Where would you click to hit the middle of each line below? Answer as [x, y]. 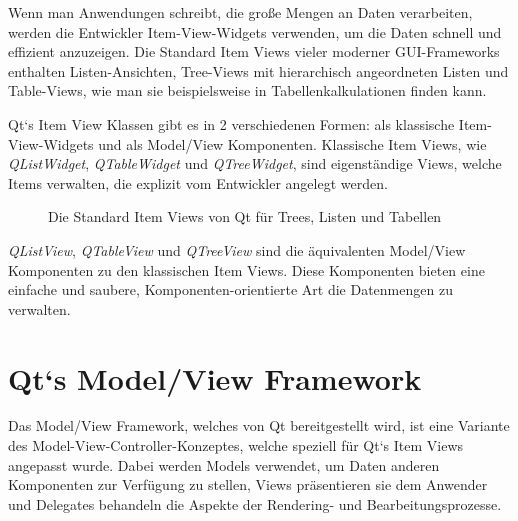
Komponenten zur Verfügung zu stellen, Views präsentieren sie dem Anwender [248, 484]
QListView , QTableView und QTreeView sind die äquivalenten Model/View [237, 249]
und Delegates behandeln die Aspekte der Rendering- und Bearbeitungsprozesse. [255, 503]
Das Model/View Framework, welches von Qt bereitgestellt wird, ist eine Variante [259, 425]
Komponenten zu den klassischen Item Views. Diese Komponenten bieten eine [246, 269]
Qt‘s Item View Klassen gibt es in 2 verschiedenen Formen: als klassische [231, 123]
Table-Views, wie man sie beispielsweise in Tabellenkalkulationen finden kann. [247, 90]
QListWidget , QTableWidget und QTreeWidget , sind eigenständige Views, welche [255, 163]
